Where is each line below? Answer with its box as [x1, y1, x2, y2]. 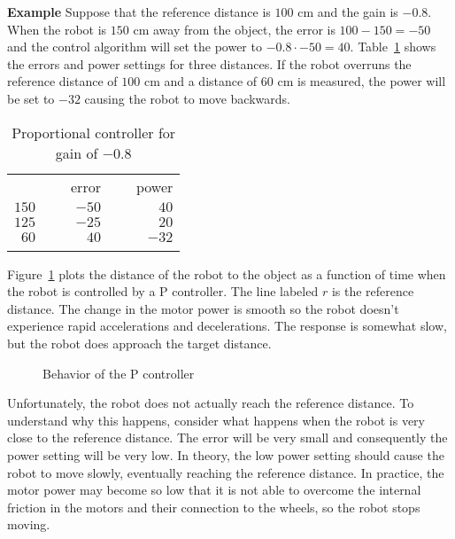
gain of [55, 142, 98, 163]
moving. [7, 515, 50, 534]
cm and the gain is [297, 3, 398, 20]
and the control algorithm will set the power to [7, 37, 262, 56]
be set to [7, 89, 55, 107]
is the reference [331, 282, 414, 301]
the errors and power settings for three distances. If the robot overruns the [7, 54, 412, 73]
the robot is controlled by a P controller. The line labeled [7, 282, 319, 301]
